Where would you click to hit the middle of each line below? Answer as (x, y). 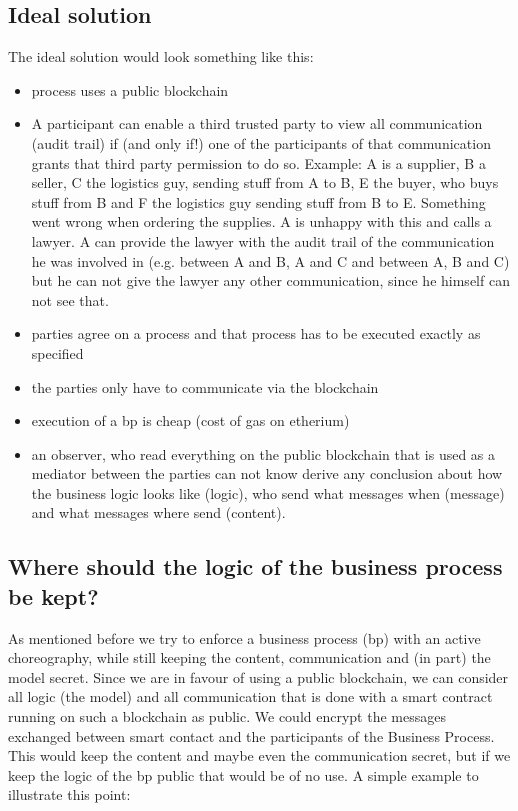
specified (57, 352)
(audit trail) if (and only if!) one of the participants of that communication (261, 142)
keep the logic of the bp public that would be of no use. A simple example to (243, 774)
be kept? (53, 595)
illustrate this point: (69, 794)
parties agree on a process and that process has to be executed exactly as (256, 333)
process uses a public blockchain (130, 89)
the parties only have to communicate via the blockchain (205, 386)
